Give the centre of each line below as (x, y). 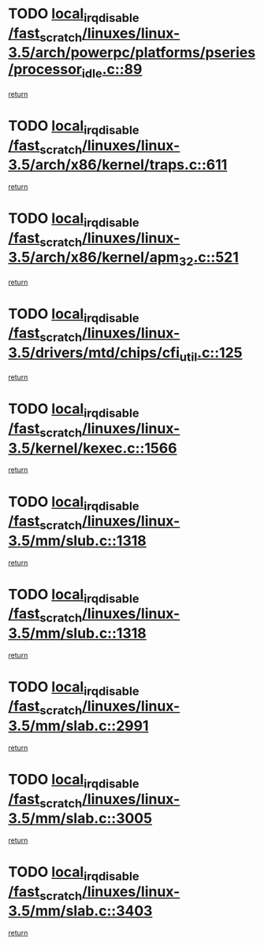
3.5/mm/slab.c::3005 (80, 819)
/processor (45, 70)
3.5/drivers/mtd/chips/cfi (94, 352)
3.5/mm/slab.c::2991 (78, 726)
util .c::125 (211, 354)
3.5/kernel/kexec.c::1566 (93, 448)
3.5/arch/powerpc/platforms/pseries (132, 53)
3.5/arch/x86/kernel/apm (94, 258)
